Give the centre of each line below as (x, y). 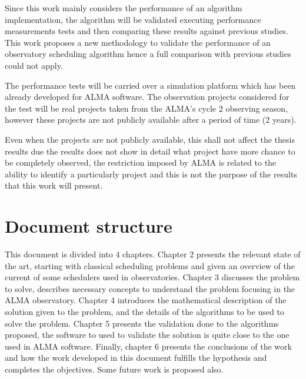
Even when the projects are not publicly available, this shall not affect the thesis (150, 139)
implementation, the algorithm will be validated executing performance (133, 19)
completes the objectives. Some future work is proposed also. (114, 369)
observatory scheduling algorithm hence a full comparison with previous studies (148, 54)
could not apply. (34, 65)
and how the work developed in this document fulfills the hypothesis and (136, 358)
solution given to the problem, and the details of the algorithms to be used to (144, 311)
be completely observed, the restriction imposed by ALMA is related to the (141, 162)
